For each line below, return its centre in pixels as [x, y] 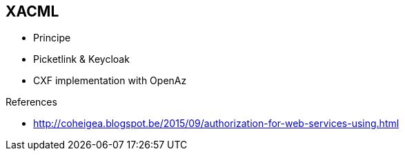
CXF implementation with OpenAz [110, 81]
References [31, 102]
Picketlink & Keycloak [81, 59]
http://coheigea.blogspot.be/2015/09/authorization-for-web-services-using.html [216, 124]
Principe [52, 38]
